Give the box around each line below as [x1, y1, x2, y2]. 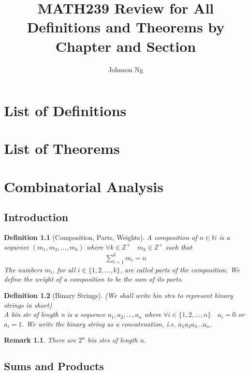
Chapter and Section [55, 36, 196, 56]
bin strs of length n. [88, 335, 146, 345]
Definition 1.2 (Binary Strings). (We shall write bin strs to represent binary [4, 290, 233, 300]
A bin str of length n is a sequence [4, 309, 105, 319]
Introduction [4, 209, 69, 224]
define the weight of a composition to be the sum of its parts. [4, 274, 183, 284]
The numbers [4, 264, 43, 274]
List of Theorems [4, 138, 120, 158]
